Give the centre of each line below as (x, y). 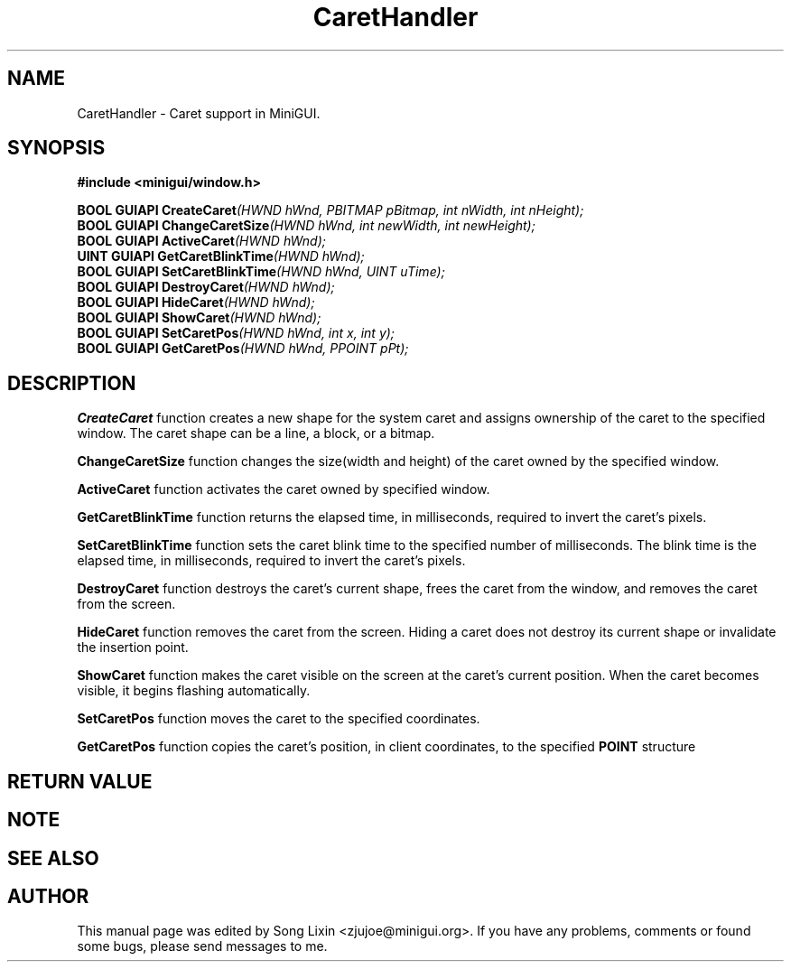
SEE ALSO (53, 858)
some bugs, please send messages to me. (202, 946)
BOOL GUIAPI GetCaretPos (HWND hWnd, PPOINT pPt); (243, 349)
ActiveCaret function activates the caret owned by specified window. (284, 489)
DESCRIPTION (72, 383)
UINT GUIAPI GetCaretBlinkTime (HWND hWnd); (221, 256)
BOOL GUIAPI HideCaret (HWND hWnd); (196, 303)
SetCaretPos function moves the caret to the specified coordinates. (279, 719)
